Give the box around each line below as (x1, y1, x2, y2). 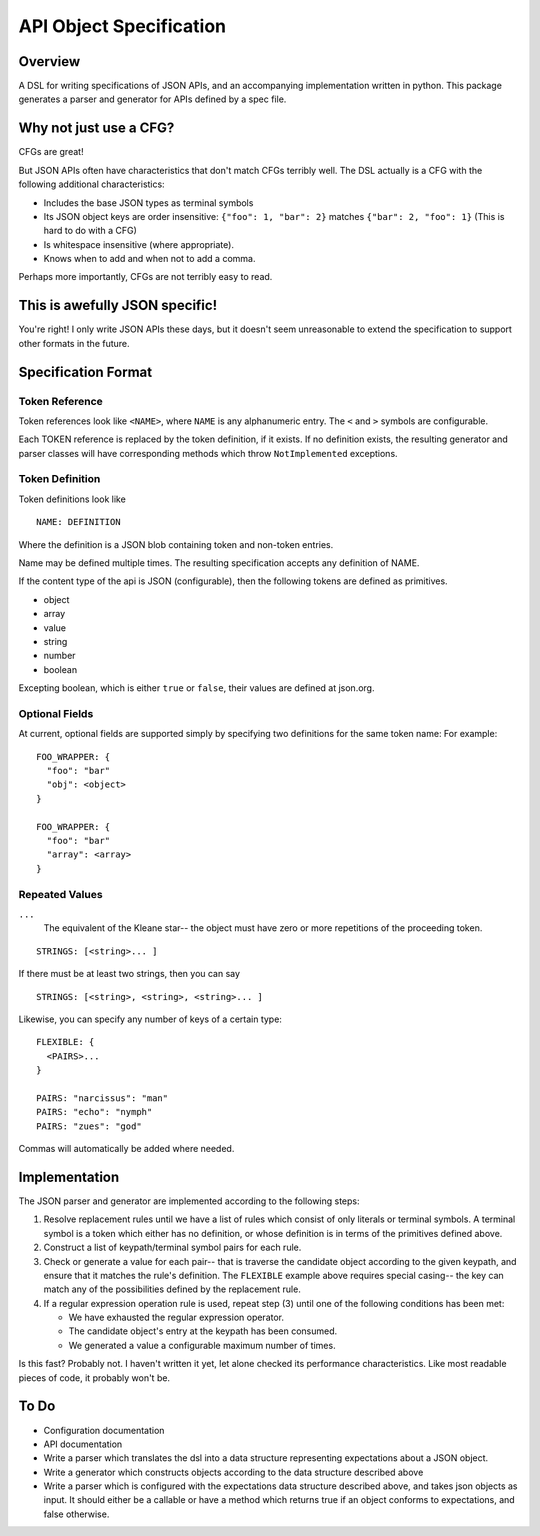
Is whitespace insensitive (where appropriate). (43, 238, 235, 250)
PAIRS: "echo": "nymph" (36, 1106, 153, 1118)
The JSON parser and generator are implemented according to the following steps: (18, 1195, 360, 1207)
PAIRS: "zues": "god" (36, 1120, 142, 1132)
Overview (18, 53, 81, 70)
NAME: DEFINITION (36, 516, 121, 528)
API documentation (43, 1438, 123, 1450)
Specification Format (18, 363, 153, 380)
